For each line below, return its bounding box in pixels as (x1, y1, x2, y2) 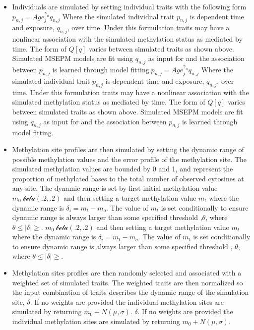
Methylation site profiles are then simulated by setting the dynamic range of (12, 144, 244, 154)
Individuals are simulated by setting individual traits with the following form (12, 1, 247, 11)
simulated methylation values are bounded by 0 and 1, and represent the (12, 164, 233, 174)
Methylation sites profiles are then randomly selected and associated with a (12, 268, 242, 278)
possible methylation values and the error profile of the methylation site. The (12, 154, 247, 164)
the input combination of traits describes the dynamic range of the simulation (12, 287, 249, 297)
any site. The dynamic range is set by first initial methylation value (12, 183, 218, 193)
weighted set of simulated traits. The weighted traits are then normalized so (12, 277, 243, 287)
